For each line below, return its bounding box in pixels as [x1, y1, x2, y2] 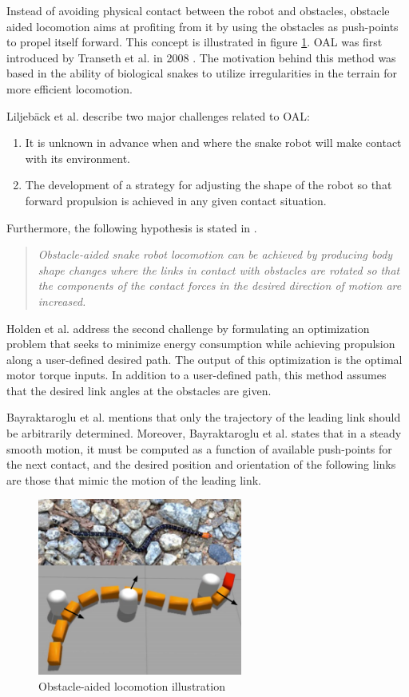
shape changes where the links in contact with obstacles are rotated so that [38, 261, 400, 278]
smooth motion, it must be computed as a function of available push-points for [6, 440, 392, 457]
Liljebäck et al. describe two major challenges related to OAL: [6, 107, 310, 124]
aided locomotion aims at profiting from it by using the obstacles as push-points [6, 18, 399, 34]
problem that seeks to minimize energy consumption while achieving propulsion [6, 335, 395, 352]
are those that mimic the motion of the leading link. [6, 471, 262, 488]
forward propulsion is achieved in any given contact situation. [25, 192, 327, 208]
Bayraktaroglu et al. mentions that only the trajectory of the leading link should [6, 409, 401, 426]
